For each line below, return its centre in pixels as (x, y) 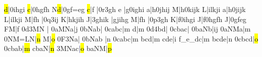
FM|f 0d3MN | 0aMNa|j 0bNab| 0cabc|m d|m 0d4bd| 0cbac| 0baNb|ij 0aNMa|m (127, 29)
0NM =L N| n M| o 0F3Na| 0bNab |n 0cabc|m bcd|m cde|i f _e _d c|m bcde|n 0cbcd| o (131, 38)
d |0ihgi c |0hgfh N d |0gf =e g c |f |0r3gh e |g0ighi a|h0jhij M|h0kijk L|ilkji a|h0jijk (125, 9)
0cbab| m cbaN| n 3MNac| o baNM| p (58, 48)
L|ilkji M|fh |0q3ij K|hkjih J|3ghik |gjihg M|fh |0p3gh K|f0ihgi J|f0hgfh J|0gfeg (125, 19)
